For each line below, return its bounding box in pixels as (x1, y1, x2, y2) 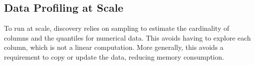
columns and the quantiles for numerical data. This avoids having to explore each (4, 32, 251, 43)
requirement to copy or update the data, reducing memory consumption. (4, 51, 224, 62)
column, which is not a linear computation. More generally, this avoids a (4, 42, 224, 52)
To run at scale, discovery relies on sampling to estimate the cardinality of (4, 23, 229, 33)
